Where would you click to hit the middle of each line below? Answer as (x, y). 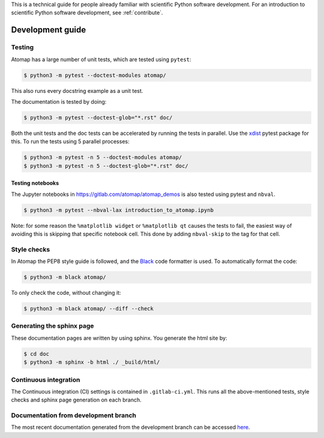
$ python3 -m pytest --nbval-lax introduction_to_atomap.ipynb (119, 210)
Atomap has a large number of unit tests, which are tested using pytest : (101, 59)
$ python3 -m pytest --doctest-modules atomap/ (95, 75)
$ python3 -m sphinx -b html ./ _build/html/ (92, 362)
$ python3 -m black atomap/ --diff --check (89, 309)
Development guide (49, 30)
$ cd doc (37, 354)
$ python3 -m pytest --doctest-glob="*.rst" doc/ (98, 117)
